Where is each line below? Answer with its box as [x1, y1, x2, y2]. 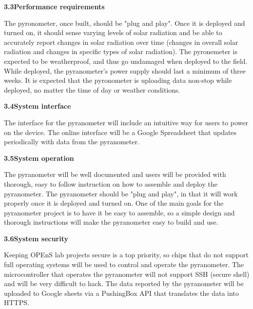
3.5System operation [4, 153, 74, 163]
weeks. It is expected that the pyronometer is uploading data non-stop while [4, 75, 232, 85]
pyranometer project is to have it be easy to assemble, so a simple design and [4, 207, 235, 217]
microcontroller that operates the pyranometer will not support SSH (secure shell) [4, 269, 250, 279]
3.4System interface [4, 101, 71, 111]
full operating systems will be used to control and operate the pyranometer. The [4, 259, 244, 270]
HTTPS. [4, 297, 29, 308]
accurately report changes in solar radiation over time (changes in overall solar [4, 37, 238, 47]
